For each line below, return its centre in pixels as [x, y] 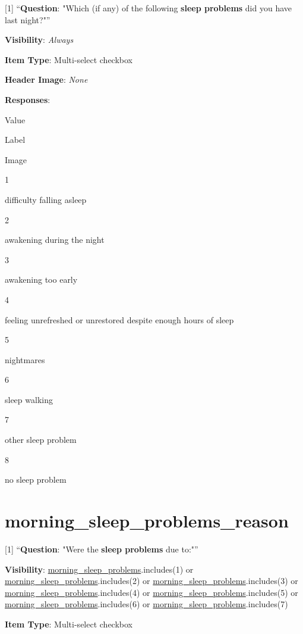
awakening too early [41, 279]
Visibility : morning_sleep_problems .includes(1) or [99, 569]
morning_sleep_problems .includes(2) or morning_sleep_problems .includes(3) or [151, 581]
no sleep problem [36, 480]
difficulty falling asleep [46, 199]
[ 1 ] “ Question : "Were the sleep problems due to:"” [102, 549]
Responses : [28, 99]
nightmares [25, 359]
